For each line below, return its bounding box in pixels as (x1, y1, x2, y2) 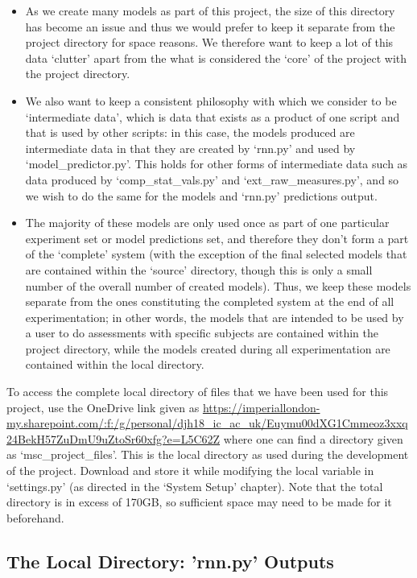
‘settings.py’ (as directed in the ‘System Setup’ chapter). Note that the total (6, 477, 383, 494)
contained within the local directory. (25, 356, 204, 373)
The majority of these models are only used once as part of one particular (25, 214, 390, 231)
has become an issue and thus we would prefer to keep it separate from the (25, 18, 395, 35)
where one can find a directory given (223, 430, 403, 447)
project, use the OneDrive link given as (6, 398, 200, 415)
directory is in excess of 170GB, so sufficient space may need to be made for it (6, 493, 392, 510)
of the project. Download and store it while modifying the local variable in (6, 462, 374, 479)
